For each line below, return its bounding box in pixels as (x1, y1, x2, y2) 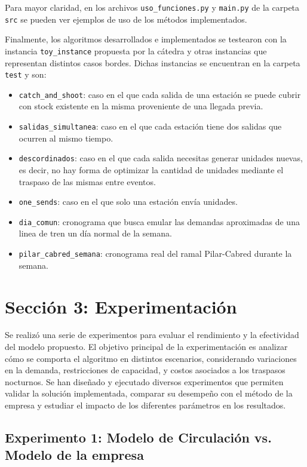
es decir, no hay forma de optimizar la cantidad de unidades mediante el (19, 163, 284, 176)
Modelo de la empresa (5, 446, 144, 464)
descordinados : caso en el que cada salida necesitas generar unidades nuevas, (19, 152, 303, 164)
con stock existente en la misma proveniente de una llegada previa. (19, 100, 263, 112)
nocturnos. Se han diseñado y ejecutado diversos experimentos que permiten (5, 375, 284, 388)
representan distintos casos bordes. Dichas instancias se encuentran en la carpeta (5, 56, 300, 69)
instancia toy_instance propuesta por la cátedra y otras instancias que (5, 44, 267, 57)
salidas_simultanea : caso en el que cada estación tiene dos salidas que (19, 120, 282, 133)
